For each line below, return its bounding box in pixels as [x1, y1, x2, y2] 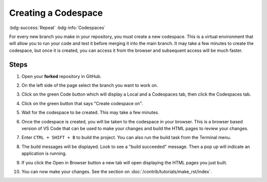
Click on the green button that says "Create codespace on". [21, 100, 143, 106]
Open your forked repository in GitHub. [21, 73, 102, 79]
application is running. [21, 150, 67, 156]
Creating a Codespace [9, 7, 103, 18]
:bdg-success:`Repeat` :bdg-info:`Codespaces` [9, 25, 106, 31]
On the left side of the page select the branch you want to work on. [21, 82, 158, 88]
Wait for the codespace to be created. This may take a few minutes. [21, 109, 160, 115]
